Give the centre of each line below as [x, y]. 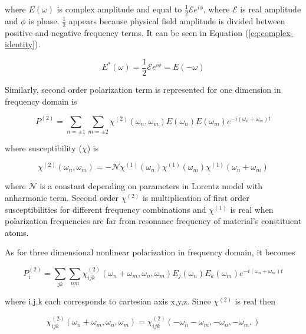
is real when [252, 209]
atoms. [17, 232]
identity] [20, 44]
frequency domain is [41, 101]
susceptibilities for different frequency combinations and [106, 209]
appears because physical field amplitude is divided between [177, 20]
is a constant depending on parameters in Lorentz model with [151, 186]
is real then [255, 301]
